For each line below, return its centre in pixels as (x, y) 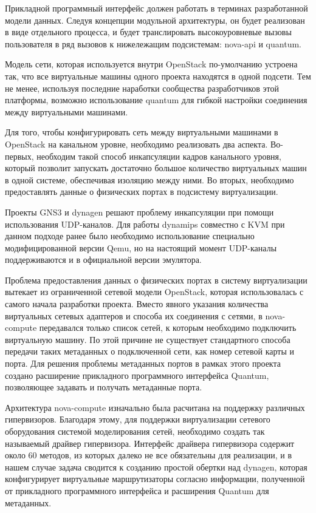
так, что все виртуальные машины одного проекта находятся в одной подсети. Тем (158, 76)
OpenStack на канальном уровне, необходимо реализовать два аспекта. (136, 144)
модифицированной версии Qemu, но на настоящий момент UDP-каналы (141, 247)
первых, (19, 156)
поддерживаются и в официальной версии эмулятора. (103, 260)
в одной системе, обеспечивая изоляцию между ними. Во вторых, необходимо (149, 179)
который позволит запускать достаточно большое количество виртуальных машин (156, 168)
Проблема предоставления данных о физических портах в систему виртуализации (156, 280)
